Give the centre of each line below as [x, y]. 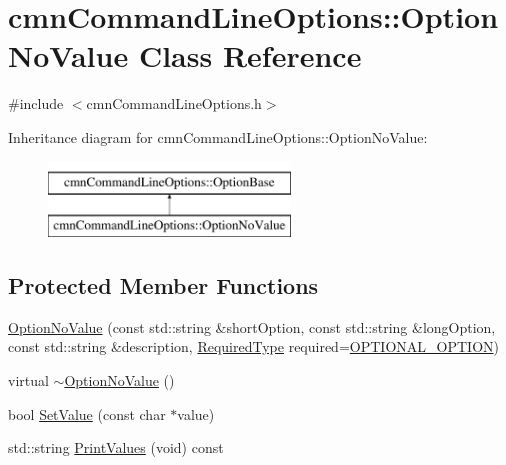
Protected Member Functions [163, 285]
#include [36, 103]
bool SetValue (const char [87, 413]
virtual [28, 380]
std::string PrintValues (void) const [116, 447]
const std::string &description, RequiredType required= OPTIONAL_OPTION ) [253, 346]
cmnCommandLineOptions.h [174, 103]
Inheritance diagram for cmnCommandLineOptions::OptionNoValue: [218, 136]
